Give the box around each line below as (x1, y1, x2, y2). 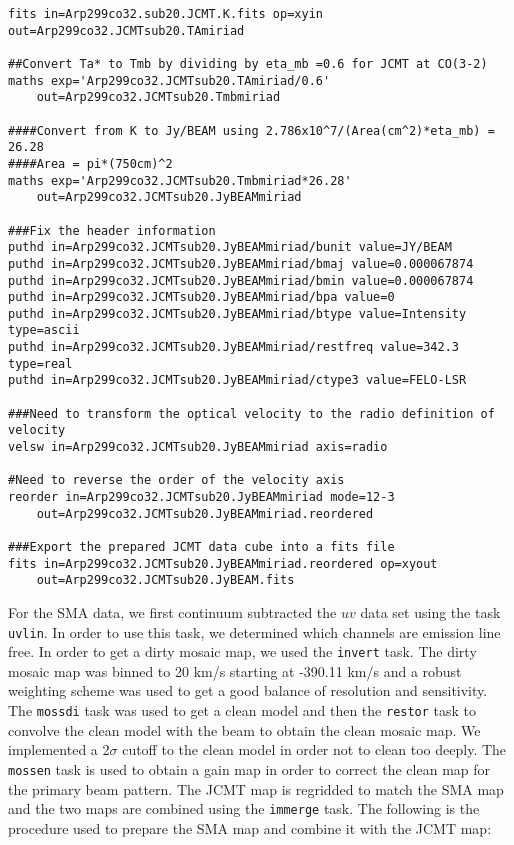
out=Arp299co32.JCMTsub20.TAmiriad (8, 23, 245, 38)
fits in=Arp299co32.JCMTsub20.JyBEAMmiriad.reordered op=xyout (8, 556, 438, 571)
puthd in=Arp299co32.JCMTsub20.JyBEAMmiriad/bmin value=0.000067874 (8, 273, 474, 288)
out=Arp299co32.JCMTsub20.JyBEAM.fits (36, 573, 295, 588)
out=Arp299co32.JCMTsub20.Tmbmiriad (36, 90, 281, 105)
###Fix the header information (8, 223, 216, 238)
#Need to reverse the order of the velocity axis (8, 473, 345, 488)
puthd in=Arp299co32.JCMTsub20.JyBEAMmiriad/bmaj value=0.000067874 (8, 256, 474, 271)
